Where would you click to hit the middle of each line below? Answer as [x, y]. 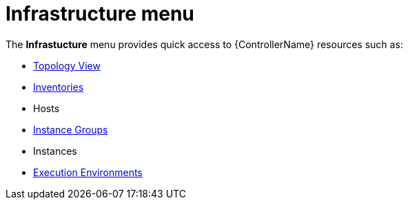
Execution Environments [88, 172]
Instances [55, 151]
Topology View [67, 65]
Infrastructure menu [100, 14]
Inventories [59, 87]
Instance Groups [71, 129]
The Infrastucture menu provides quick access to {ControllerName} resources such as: [204, 44]
